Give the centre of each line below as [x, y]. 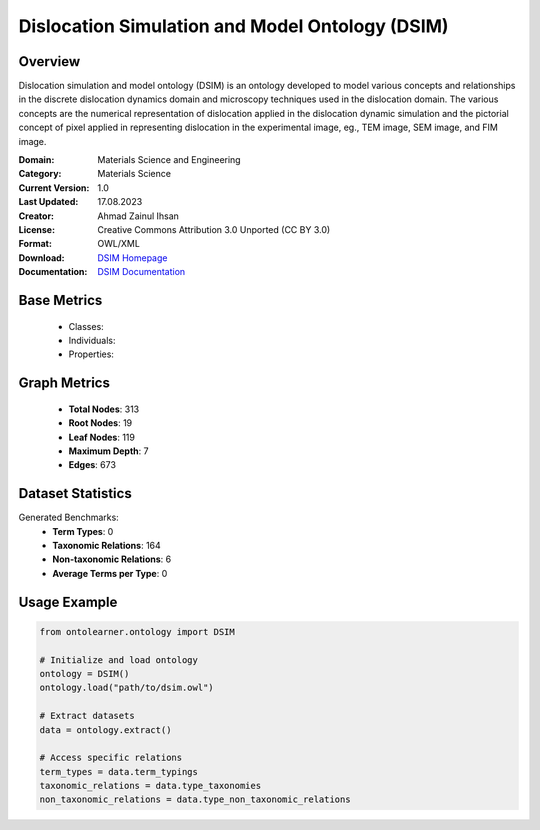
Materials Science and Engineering [169, 160]
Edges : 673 [92, 465]
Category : [40, 174]
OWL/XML [118, 244]
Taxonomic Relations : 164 [107, 545]
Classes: [86, 326]
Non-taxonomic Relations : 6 [112, 559]
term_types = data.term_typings [119, 771]
